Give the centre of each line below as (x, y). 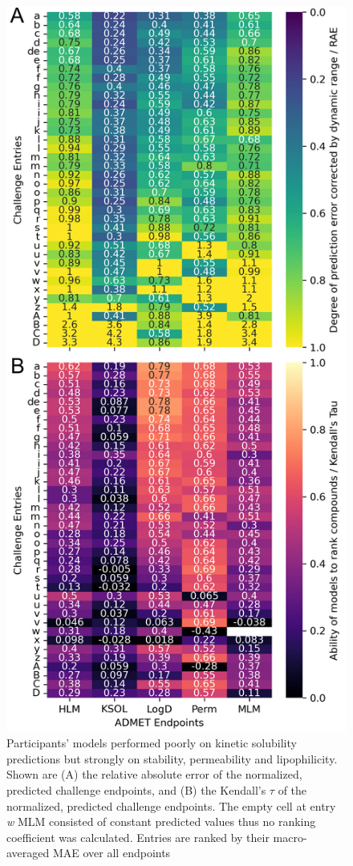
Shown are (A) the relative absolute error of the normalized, (154, 774)
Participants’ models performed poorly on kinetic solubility (152, 743)
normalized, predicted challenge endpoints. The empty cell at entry (171, 805)
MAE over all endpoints (112, 853)
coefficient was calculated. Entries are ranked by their (138, 837)
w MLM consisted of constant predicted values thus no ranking (161, 821)
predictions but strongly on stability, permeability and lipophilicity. (172, 758)
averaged (28, 853)
